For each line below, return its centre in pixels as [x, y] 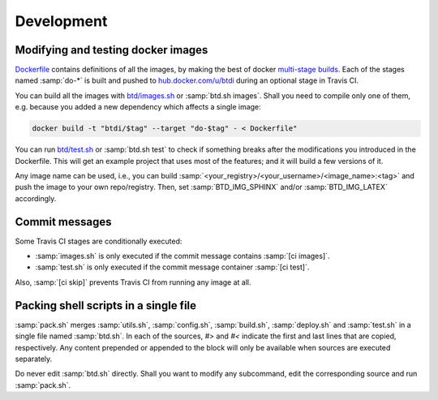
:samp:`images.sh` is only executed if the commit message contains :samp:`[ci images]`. [182, 256]
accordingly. [36, 198]
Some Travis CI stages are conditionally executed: [99, 241]
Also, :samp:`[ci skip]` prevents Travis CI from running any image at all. [133, 282]
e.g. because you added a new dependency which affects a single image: [138, 107]
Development [61, 21]
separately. [34, 359]
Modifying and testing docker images [112, 50]
